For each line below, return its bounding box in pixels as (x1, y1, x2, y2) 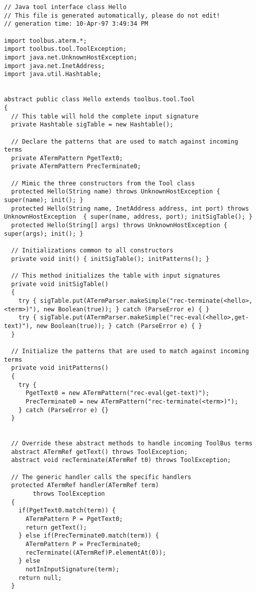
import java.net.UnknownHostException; (4, 53, 137, 61)
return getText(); (25, 523, 87, 531)
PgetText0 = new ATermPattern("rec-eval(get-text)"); (25, 389, 210, 397)
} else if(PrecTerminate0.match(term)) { (18, 532, 159, 540)
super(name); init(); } (4, 196, 83, 204)
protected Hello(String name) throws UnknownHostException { (11, 188, 220, 195)
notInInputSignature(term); (25, 565, 120, 573)
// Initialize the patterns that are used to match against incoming (11, 347, 249, 355)
